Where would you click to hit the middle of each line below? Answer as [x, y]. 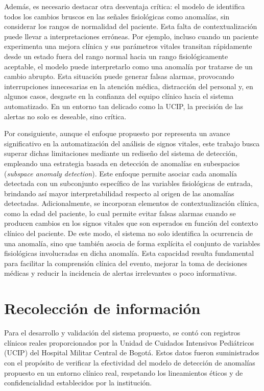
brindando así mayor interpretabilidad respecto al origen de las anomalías [119, 193]
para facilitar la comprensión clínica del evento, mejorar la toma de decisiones [126, 263]
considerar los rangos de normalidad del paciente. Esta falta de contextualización [131, 26]
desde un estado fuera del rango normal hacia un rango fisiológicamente [116, 56]
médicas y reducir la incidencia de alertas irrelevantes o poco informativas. [121, 273]
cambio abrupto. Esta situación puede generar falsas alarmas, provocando [119, 76]
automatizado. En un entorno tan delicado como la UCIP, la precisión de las [124, 106]
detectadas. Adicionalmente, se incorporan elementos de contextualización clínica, [132, 203]
